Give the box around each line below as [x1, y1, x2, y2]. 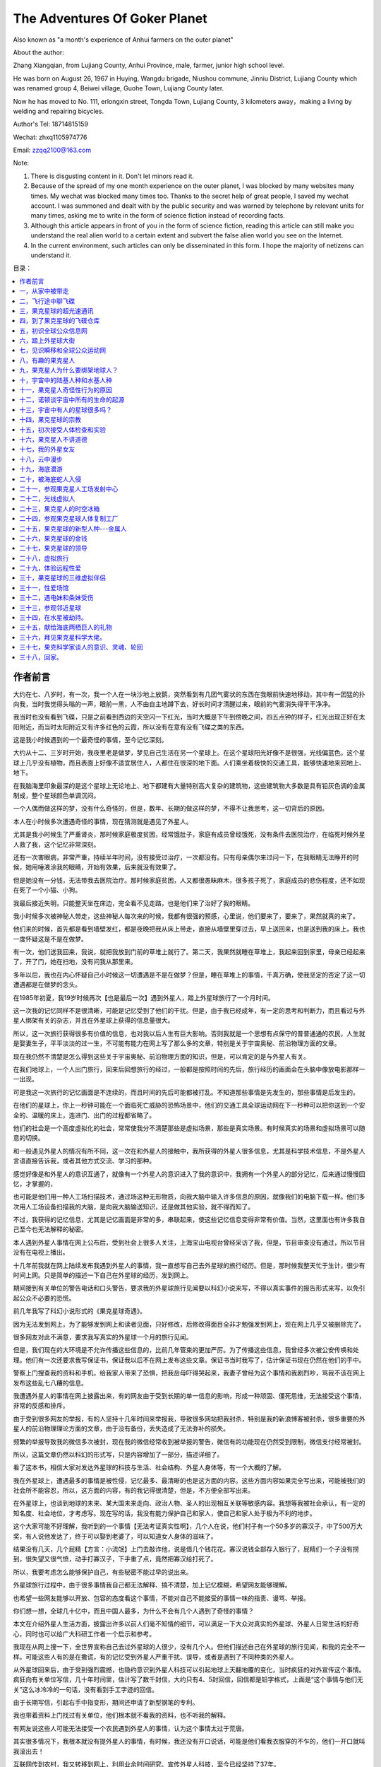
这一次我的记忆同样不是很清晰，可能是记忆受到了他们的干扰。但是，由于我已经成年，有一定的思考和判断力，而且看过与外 [13, 1006, 365, 1015]
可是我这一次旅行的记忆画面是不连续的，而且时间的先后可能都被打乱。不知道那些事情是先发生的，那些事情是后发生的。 [13, 1088, 359, 1096]
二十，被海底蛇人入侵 [19, 474, 81, 483]
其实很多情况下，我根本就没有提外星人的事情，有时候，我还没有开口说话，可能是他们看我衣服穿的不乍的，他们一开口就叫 [13, 1737, 365, 1746]
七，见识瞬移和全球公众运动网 [19, 346, 106, 355]
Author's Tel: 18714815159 [13, 120, 88, 129]
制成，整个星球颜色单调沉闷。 [13, 792, 100, 800]
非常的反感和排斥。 [13, 1402, 69, 1410]
